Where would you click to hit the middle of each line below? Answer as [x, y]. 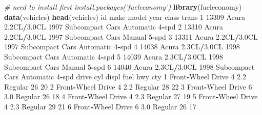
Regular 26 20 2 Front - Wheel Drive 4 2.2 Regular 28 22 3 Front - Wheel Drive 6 [128, 86]
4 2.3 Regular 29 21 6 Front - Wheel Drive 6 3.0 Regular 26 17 [100, 106]
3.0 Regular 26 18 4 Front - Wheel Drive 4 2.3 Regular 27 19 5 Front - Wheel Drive [131, 96]
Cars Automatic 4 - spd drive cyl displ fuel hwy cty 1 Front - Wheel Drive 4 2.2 [125, 77]
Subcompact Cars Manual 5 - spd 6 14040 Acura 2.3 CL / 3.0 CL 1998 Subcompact [129, 66]
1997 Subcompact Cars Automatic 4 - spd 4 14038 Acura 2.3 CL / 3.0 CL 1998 [122, 47]
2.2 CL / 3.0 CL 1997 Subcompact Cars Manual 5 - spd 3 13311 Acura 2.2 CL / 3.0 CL [131, 36]
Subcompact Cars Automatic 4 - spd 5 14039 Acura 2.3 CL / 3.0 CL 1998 [114, 56]
